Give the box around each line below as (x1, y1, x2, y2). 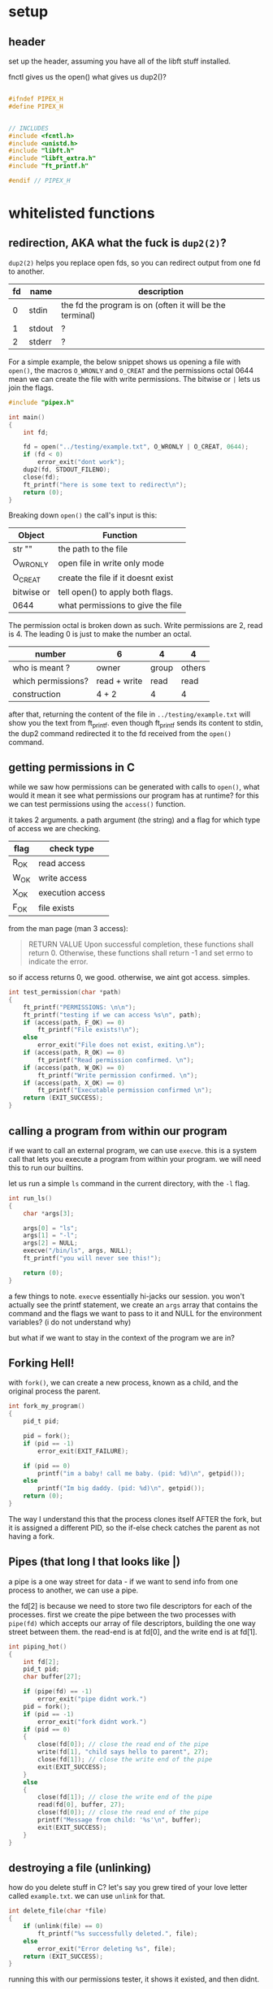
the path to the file (58, 544, 128, 555)
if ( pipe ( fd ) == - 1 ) (23, 1688, 93, 1696)
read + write (96, 675, 143, 687)
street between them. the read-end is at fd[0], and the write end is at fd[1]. (8, 1627, 258, 1636)
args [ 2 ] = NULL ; (23, 1239, 79, 1247)
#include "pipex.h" (8, 398, 75, 406)
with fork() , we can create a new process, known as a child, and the (8, 1378, 239, 1388)
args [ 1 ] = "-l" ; (23, 1232, 79, 1240)
